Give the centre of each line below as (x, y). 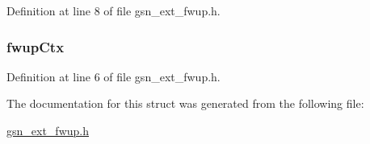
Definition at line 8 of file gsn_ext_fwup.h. (114, 10)
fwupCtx (36, 46)
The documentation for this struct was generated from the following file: (185, 103)
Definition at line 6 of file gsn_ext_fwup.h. (114, 76)
